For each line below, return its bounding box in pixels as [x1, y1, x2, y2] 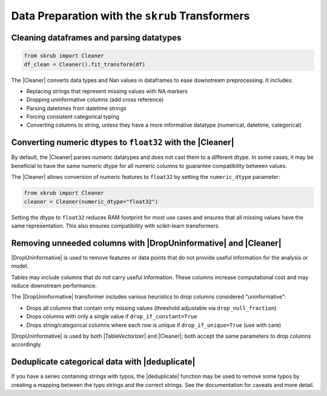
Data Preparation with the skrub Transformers [11, 9, 250, 22]
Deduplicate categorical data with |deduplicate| [11, 357, 196, 367]
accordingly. [11, 341, 42, 348]
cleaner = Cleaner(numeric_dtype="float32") [24, 198, 159, 205]
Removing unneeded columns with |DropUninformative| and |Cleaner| [11, 238, 282, 248]
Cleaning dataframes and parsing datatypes [11, 32, 182, 42]
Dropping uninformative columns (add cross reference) [26, 96, 164, 103]
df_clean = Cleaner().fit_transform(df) [24, 61, 145, 68]
